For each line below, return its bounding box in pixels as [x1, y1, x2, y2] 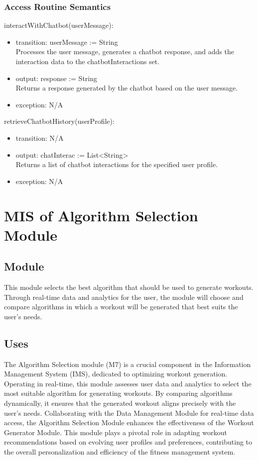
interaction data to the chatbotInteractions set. [15, 56, 160, 66]
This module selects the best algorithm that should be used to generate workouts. [4, 282, 254, 292]
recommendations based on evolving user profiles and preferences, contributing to [4, 437, 253, 447]
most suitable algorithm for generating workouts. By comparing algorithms [4, 388, 233, 398]
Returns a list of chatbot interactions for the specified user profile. [15, 159, 218, 170]
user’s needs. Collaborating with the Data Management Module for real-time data [4, 407, 254, 418]
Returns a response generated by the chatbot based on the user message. [15, 83, 238, 93]
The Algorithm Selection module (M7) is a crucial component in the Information [4, 359, 251, 369]
